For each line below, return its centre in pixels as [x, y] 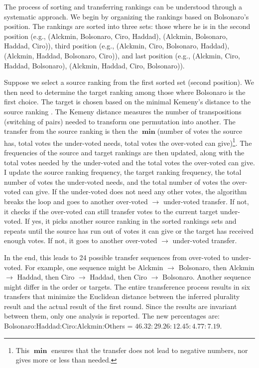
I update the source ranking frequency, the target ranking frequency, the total [123, 172]
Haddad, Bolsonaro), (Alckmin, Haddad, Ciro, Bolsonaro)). [94, 65]
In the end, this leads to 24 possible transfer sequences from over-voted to [117, 257]
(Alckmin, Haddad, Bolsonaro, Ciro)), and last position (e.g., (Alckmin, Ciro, [122, 55]
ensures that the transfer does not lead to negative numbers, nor [150, 350]
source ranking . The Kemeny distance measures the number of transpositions [123, 111]
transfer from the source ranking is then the [71, 131]
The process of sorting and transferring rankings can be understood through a [123, 6]
